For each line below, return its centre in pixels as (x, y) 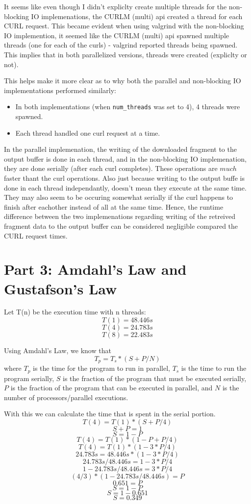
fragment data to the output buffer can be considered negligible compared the (121, 226)
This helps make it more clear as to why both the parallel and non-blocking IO (123, 81)
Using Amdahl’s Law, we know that (58, 350)
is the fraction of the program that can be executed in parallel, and (112, 388)
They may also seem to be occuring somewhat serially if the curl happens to (119, 197)
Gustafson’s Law (61, 288)
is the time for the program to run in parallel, (101, 368)
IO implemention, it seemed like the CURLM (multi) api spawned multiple (117, 35)
